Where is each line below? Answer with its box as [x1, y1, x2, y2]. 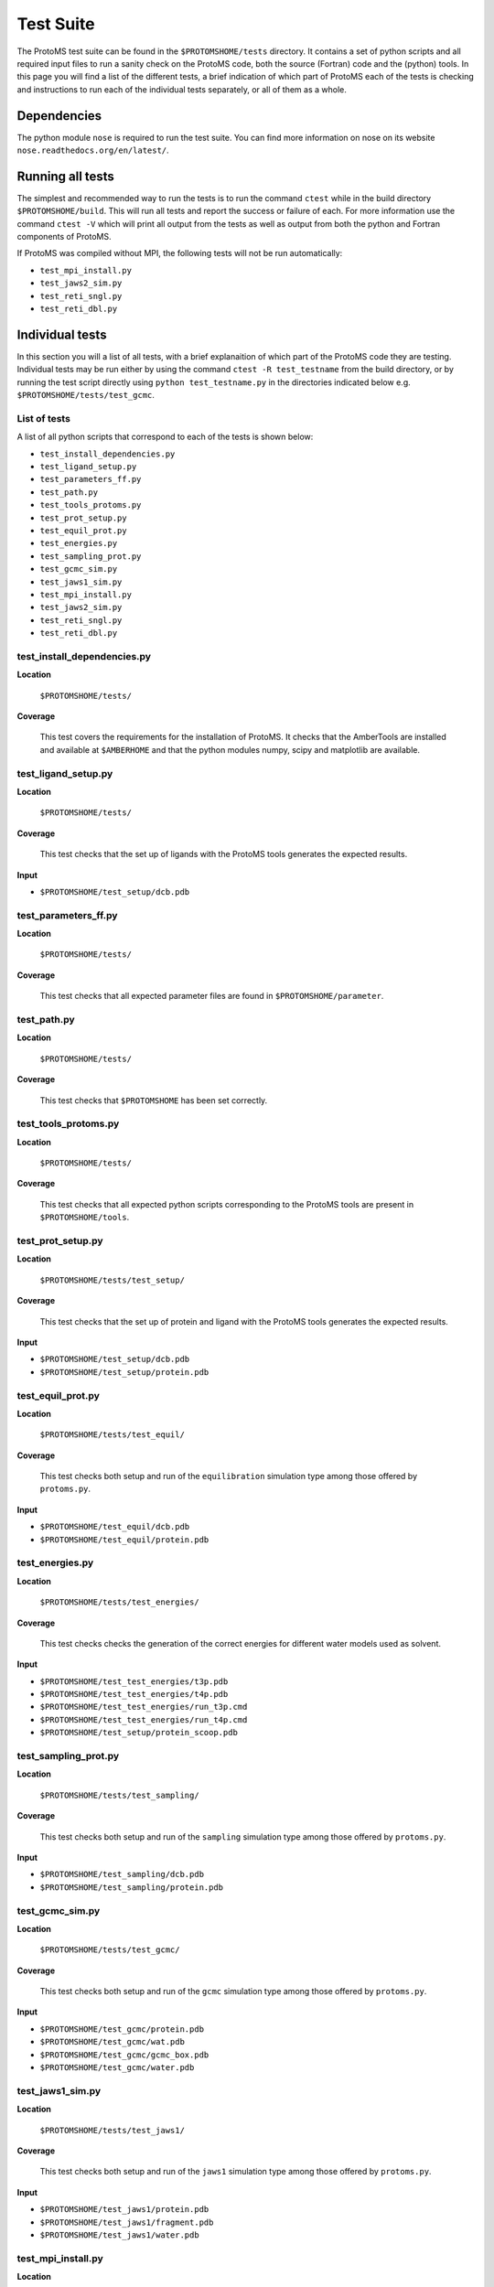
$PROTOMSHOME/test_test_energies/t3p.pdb [39, 1676, 229, 1687]
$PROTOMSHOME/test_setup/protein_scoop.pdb [39, 1727, 238, 1738]
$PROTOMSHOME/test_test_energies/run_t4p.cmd [39, 1714, 248, 1724]
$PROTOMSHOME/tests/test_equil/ [39, 1430, 185, 1440]
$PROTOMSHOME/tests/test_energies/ [39, 1597, 200, 1607]
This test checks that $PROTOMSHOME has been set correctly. [39, 1094, 268, 1106]
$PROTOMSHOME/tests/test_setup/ [39, 1274, 185, 1285]
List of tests [16, 412, 70, 424]
